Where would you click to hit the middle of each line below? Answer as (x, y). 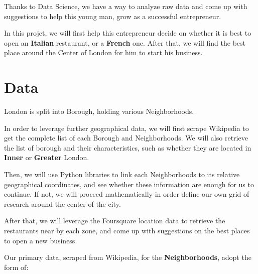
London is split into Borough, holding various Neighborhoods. (99, 111)
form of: (16, 267)
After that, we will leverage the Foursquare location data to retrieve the (115, 221)
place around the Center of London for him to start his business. (103, 52)
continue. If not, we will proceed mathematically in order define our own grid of (127, 194)
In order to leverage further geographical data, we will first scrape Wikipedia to (126, 128)
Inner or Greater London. (47, 157)
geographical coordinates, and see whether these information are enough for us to (129, 184)
